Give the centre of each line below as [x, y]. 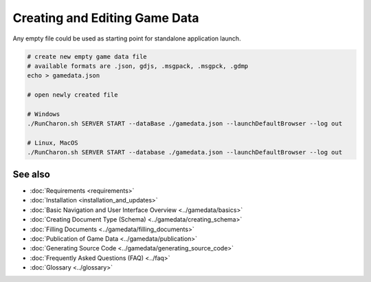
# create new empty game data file [87, 56]
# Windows [44, 114]
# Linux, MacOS [53, 143]
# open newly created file [72, 95]
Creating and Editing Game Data [106, 18]
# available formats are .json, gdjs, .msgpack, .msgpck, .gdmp [138, 66]
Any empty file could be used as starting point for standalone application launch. [127, 38]
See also [32, 174]
